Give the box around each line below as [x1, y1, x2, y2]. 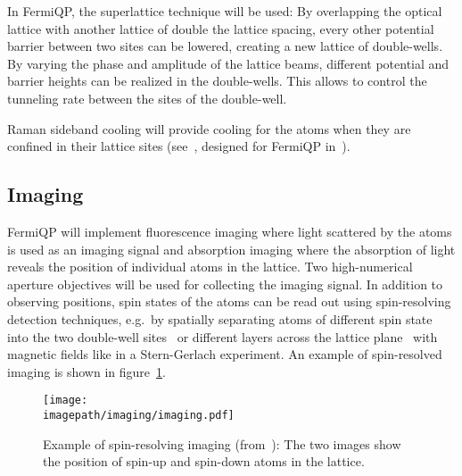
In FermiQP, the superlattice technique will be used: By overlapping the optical [7, 2, 442, 20]
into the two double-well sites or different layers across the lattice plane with [7, 327, 438, 346]
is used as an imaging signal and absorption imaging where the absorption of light [7, 239, 456, 258]
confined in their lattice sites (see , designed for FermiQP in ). [7, 137, 351, 155]
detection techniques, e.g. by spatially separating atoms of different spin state [7, 309, 433, 328]
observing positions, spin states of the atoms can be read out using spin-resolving [7, 292, 451, 311]
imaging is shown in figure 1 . [7, 362, 166, 380]
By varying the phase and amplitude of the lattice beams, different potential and [7, 54, 450, 72]
